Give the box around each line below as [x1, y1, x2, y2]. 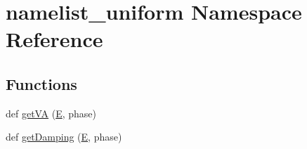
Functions [6, 72, 77, 94]
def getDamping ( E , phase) [6, 129, 122, 144]
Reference [6, 25, 103, 53]
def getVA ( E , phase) [6, 105, 97, 120]
